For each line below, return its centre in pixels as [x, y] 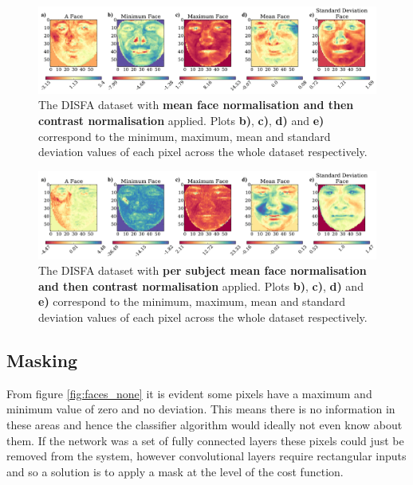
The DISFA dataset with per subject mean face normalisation [203, 270]
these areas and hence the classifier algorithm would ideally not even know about [205, 425]
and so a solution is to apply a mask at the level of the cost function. [175, 471]
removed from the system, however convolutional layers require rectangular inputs [206, 456]
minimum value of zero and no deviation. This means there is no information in [201, 409]
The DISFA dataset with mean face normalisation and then [196, 105]
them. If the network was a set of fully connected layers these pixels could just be [205, 440]
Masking [42, 360]
